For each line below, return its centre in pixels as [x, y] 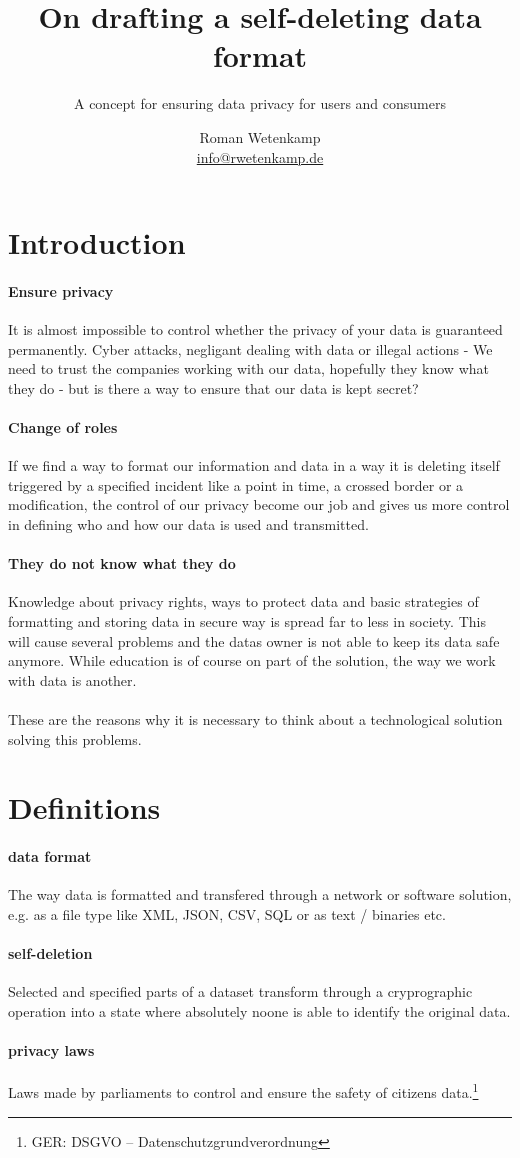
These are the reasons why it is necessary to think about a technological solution [255, 718]
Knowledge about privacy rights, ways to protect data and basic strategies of [243, 601]
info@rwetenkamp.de [260, 156]
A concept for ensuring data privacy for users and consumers [259, 103]
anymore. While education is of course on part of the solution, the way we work [252, 660]
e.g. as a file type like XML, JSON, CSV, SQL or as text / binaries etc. [227, 913]
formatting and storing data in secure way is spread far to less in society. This [247, 621]
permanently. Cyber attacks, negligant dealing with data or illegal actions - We [250, 348]
